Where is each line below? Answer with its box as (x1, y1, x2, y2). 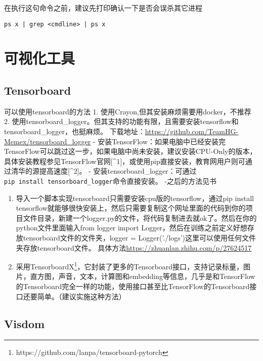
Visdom (4, 315, 45, 331)
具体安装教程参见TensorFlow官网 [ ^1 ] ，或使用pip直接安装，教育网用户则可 (4, 155, 245, 166)
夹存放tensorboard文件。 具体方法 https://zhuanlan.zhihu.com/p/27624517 (16, 242, 252, 253)
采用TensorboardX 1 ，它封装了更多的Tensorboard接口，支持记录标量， (16, 260, 243, 271)
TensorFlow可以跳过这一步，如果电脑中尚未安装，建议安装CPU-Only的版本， (4, 146, 257, 156)
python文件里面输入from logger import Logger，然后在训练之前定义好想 (16, 222, 247, 233)
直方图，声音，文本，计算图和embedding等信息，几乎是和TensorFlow (30, 271, 255, 282)
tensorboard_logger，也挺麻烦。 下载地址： (4, 126, 145, 137)
